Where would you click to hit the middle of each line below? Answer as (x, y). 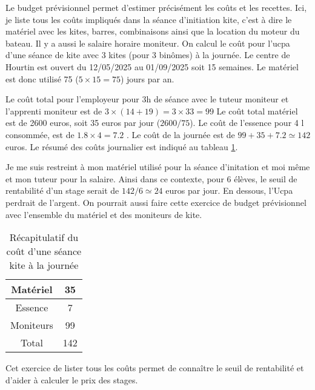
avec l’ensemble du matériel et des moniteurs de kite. (104, 214)
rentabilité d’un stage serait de (62, 190)
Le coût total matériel (257, 111)
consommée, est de (40, 134)
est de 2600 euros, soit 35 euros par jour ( (83, 123)
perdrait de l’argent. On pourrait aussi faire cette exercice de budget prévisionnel (156, 202)
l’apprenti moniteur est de (54, 111)
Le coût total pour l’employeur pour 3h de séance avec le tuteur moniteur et (147, 99)
